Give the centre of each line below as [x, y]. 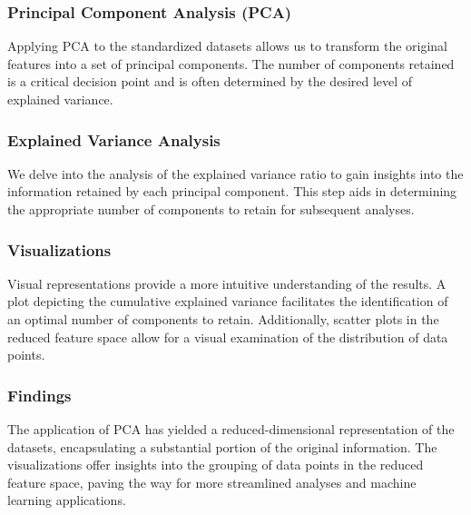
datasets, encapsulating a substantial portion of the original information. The [222, 446]
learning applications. [67, 500]
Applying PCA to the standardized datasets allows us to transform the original [228, 46]
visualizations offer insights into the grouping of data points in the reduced [216, 465]
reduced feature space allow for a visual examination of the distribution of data [228, 337]
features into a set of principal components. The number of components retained [231, 63]
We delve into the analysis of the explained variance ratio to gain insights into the [235, 173]
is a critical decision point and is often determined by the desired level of [210, 81]
